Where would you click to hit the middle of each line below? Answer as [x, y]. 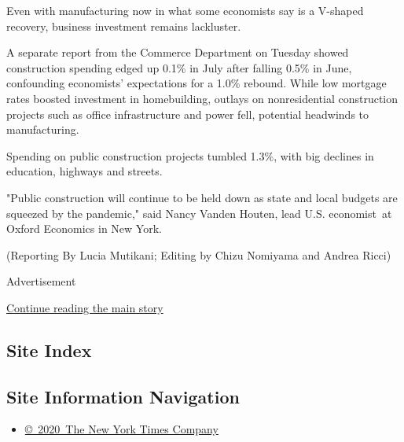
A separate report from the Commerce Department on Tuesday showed [178, 52]
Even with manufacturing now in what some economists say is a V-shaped [185, 10]
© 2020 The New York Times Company [121, 429]
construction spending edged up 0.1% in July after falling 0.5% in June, [179, 67]
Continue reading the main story [85, 307]
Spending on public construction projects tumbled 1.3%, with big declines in [190, 155]
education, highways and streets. [84, 171]
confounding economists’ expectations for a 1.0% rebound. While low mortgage [196, 83]
